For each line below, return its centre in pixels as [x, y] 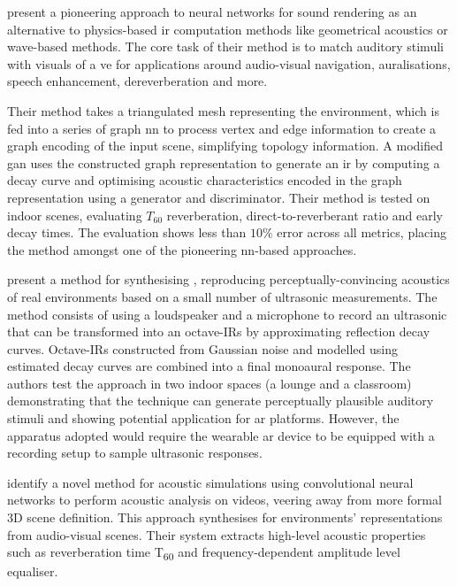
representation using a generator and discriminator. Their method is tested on [219, 197]
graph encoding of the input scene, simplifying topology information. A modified [225, 146]
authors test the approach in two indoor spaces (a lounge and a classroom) [209, 383]
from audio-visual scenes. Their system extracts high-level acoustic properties [217, 534]
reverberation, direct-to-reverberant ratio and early [305, 215]
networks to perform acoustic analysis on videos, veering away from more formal [225, 500]
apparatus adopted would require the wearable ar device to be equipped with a [221, 435]
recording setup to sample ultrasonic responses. [135, 453]
